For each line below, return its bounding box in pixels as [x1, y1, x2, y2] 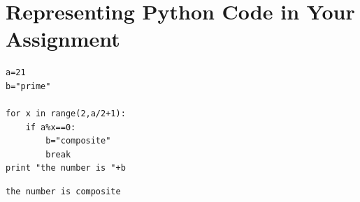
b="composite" [45, 136, 111, 146]
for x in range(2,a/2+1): [6, 109, 126, 119]
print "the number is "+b [6, 163, 126, 173]
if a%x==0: [25, 122, 76, 132]
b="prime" [6, 81, 51, 91]
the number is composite [6, 187, 121, 197]
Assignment [6, 24, 120, 53]
